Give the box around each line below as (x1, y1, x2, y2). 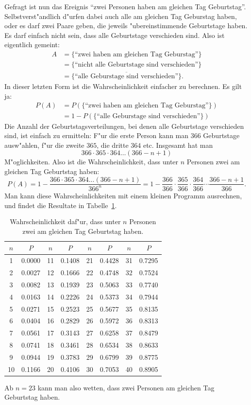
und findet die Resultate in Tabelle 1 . (4, 200, 117, 210)
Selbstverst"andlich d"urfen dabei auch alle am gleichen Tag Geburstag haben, (4, 11, 237, 21)
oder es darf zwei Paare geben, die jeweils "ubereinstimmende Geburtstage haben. (4, 20, 248, 31)
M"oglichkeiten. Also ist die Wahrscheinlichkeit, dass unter (4, 157, 179, 167)
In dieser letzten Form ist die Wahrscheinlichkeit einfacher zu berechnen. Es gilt (4, 81, 242, 91)
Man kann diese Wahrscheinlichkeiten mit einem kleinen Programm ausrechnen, (4, 190, 242, 200)
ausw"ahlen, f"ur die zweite (4, 140, 84, 150)
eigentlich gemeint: (4, 39, 60, 50)
